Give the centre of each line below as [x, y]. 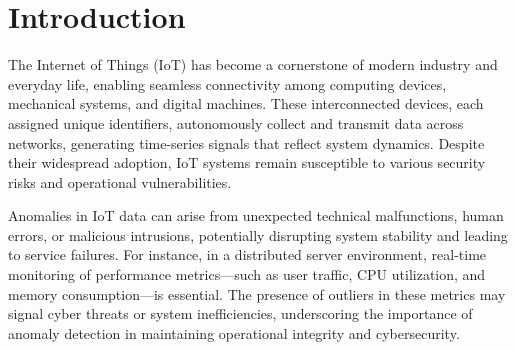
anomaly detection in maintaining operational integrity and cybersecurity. [234, 332]
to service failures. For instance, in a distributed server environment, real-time [247, 254]
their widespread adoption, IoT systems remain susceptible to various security [247, 162]
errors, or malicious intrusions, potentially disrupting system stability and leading [258, 234]
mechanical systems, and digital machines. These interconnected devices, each [246, 103]
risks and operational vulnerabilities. [120, 181]
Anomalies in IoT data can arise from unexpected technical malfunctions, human [256, 215]
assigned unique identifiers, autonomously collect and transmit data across [236, 122]
